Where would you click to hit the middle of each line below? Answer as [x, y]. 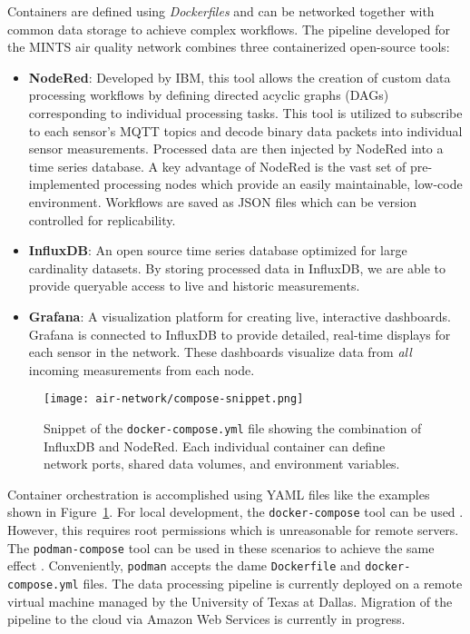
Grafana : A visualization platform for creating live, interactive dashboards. [240, 316]
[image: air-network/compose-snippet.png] [174, 399]
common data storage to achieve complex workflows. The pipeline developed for [229, 29]
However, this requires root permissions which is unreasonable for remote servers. [233, 530]
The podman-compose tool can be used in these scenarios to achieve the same [221, 547]
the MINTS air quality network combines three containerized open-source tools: [229, 47]
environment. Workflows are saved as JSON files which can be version [223, 201]
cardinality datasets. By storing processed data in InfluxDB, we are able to [237, 267]
